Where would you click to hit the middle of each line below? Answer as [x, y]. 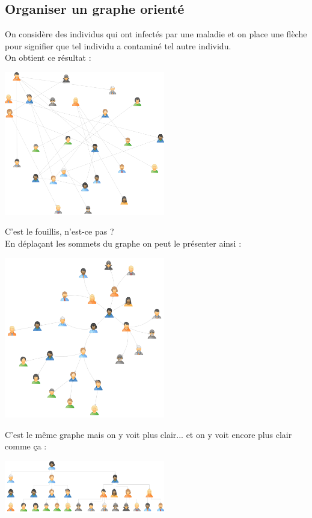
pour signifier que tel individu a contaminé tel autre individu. [118, 45]
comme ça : [26, 446]
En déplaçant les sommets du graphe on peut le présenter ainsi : [123, 243]
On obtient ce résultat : [48, 57]
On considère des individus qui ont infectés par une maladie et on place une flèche [156, 34]
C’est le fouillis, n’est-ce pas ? [60, 231]
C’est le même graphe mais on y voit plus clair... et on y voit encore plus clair [148, 434]
